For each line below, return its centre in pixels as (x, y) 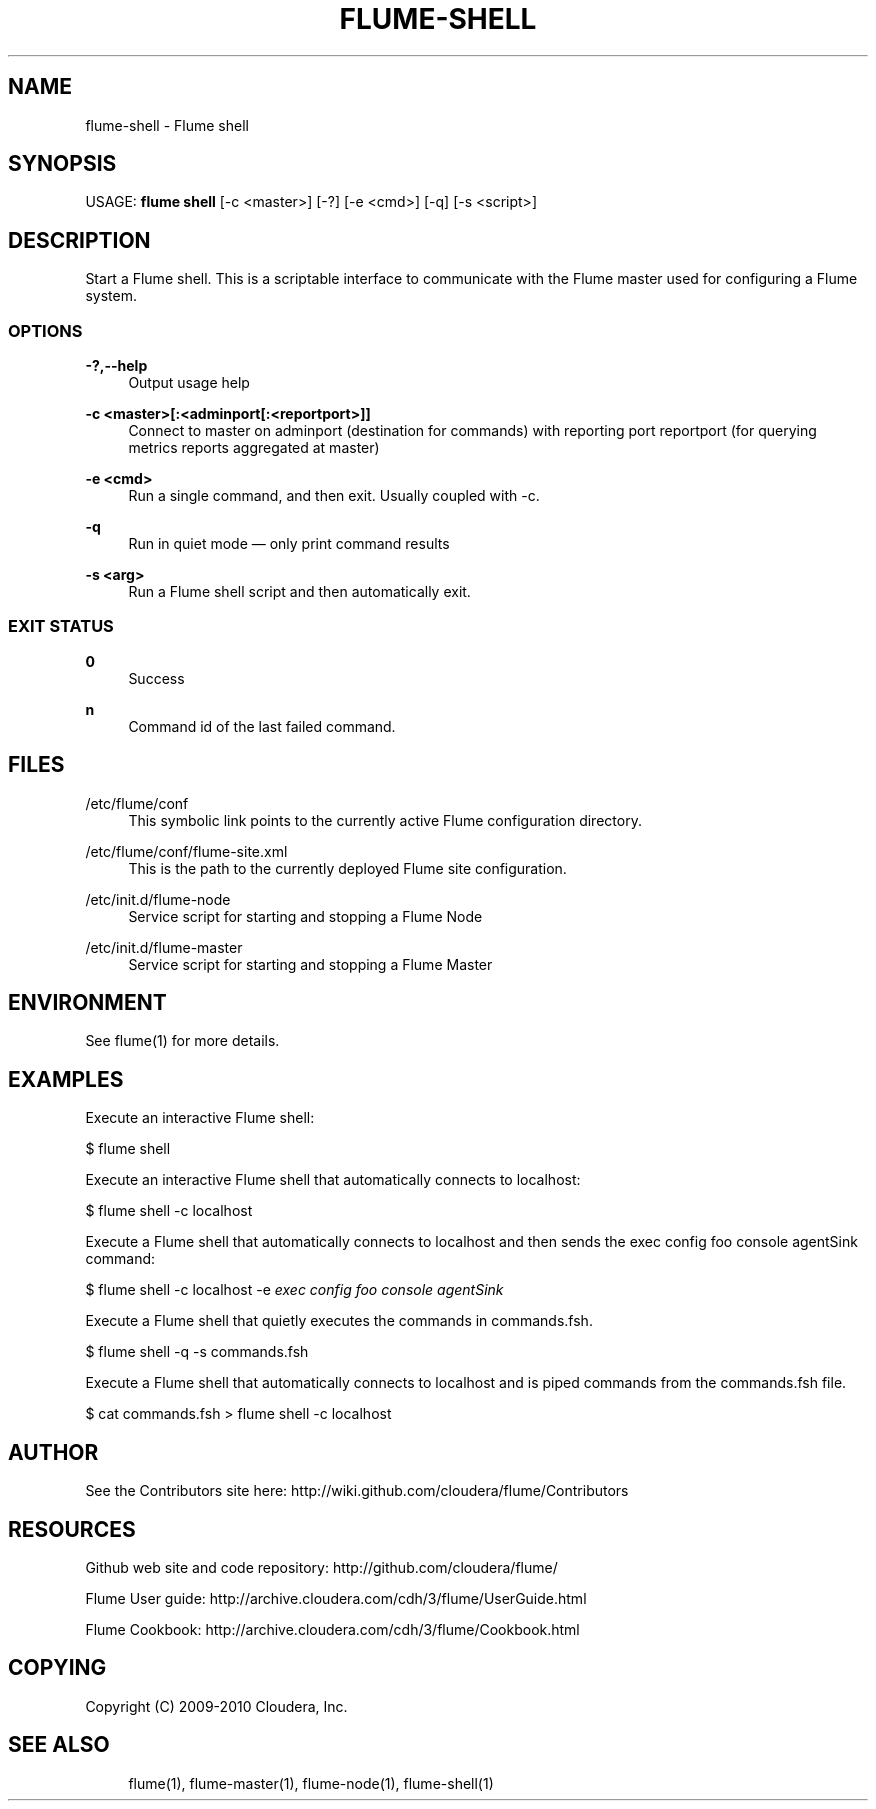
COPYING (57, 1668)
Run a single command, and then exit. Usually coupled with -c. (334, 496)
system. (111, 296)
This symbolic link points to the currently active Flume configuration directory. (385, 820)
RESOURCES (72, 1529)
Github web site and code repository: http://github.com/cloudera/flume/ (321, 1567)
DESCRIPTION (79, 240)
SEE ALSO (59, 1745)
